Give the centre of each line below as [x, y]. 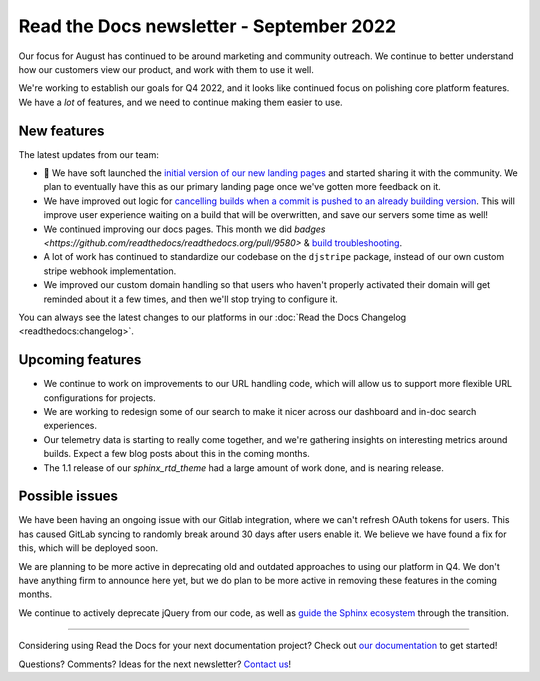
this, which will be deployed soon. [88, 548]
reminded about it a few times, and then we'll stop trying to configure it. [191, 299]
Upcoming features [80, 360]
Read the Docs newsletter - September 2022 [207, 26]
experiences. [70, 426]
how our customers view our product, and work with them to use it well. [166, 69]
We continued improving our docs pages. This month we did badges [184, 229]
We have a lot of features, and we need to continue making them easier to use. [181, 102]
